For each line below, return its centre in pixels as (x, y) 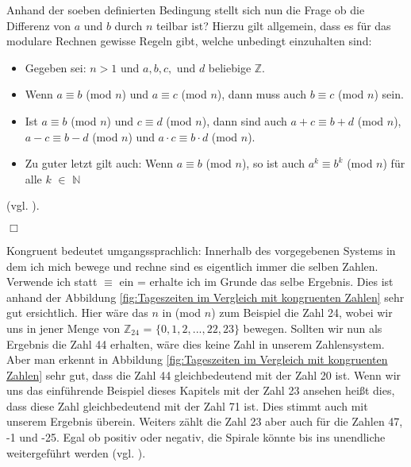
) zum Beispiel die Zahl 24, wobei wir (302, 313)
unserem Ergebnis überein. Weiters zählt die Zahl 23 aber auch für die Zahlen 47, (205, 421)
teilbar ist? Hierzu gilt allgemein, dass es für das (273, 25)
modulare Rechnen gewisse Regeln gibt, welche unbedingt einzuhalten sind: (189, 41)
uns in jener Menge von (63, 328)
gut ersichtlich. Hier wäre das (77, 313)
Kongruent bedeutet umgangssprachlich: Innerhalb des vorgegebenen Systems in (201, 250)
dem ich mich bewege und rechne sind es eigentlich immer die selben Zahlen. (192, 266)
